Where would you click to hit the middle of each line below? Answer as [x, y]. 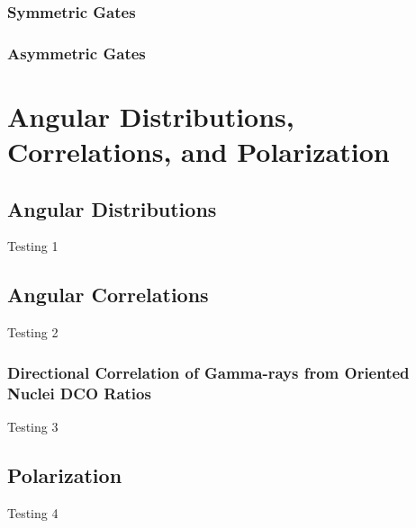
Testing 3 [33, 426]
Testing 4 [33, 512]
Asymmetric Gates [77, 53]
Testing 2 [33, 332]
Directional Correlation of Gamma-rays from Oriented [208, 372]
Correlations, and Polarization [199, 152]
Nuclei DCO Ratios [79, 393]
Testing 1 [33, 246]
